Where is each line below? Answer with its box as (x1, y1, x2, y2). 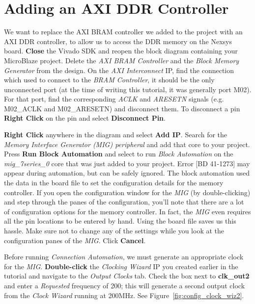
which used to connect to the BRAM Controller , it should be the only (4, 75, 215, 85)
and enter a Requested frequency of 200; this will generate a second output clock (4, 280, 245, 290)
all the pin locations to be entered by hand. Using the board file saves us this (4, 216, 236, 226)
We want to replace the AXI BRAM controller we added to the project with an (4, 26, 243, 37)
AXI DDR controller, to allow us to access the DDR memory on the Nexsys (4, 36, 232, 46)
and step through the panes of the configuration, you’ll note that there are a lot (4, 197, 244, 207)
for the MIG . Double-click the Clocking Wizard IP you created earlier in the (4, 261, 238, 271)
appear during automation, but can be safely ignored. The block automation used (4, 168, 250, 178)
